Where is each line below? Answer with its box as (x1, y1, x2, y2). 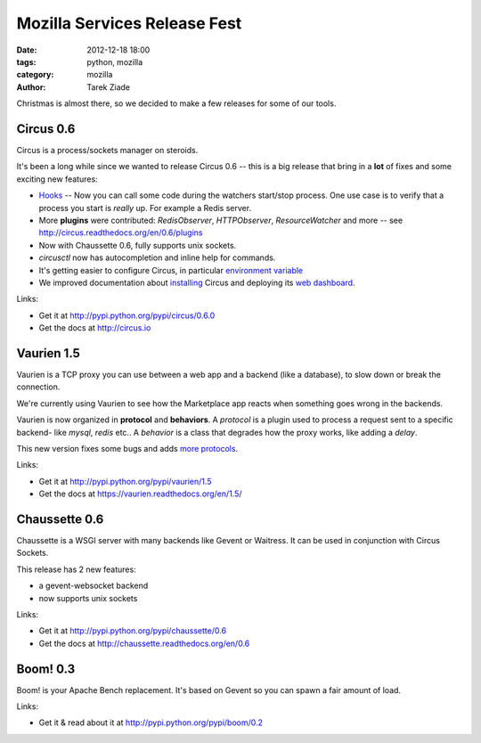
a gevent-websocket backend (38, 580, 149, 592)
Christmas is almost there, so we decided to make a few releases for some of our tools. (16, 98, 337, 109)
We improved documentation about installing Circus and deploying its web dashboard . (38, 277, 355, 288)
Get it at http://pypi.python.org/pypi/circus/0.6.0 (38, 310, 216, 321)
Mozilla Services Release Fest (16, 13, 242, 33)
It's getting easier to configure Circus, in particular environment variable (38, 265, 304, 275)
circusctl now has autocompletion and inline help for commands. (38, 252, 276, 263)
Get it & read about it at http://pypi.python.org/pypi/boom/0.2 (38, 717, 263, 728)
